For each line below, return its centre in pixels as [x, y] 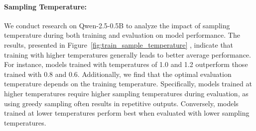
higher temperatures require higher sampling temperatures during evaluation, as [126, 93]
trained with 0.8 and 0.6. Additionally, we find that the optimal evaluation [118, 74]
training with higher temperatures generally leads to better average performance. [128, 54]
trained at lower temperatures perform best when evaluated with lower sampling [127, 113]
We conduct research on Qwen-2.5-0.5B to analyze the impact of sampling [117, 25]
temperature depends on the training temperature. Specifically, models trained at [128, 84]
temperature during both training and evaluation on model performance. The [122, 35]
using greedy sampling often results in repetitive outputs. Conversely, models [121, 103]
